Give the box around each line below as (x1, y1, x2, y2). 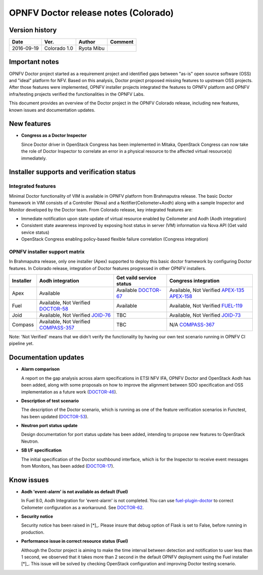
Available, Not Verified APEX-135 (169, 287, 244, 294)
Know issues (9, 476, 49, 484)
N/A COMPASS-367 (169, 321, 215, 328)
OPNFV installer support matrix (9, 248, 85, 255)
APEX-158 (169, 293, 192, 300)
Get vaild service (116, 274, 157, 281)
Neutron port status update (21, 423, 78, 429)
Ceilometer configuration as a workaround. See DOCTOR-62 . (21, 504, 144, 510)
